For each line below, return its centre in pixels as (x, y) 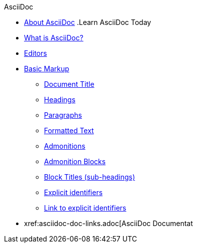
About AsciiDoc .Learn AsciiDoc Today (88, 22)
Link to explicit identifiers (85, 208)
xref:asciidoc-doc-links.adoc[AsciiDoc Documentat (108, 223)
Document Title (69, 84)
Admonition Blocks (75, 161)
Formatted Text (69, 130)
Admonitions (65, 146)
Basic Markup (47, 69)
